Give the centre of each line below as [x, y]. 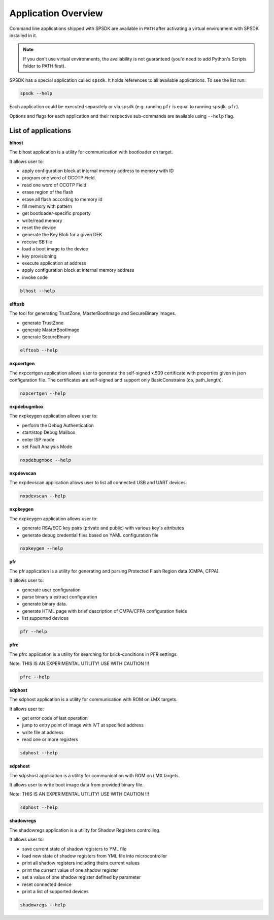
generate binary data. [45, 604]
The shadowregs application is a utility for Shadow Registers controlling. [85, 830]
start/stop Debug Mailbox [49, 432]
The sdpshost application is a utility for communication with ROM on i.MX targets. [95, 775]
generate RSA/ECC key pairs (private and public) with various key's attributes [103, 528]
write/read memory [42, 220]
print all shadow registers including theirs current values [81, 863]
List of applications [40, 130]
